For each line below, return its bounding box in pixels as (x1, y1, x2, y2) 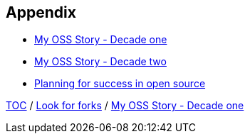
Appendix (6, 4, 76, 21)
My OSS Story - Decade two (34, 55, 167, 68)
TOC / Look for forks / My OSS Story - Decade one (6, 99, 244, 112)
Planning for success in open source (34, 77, 206, 90)
